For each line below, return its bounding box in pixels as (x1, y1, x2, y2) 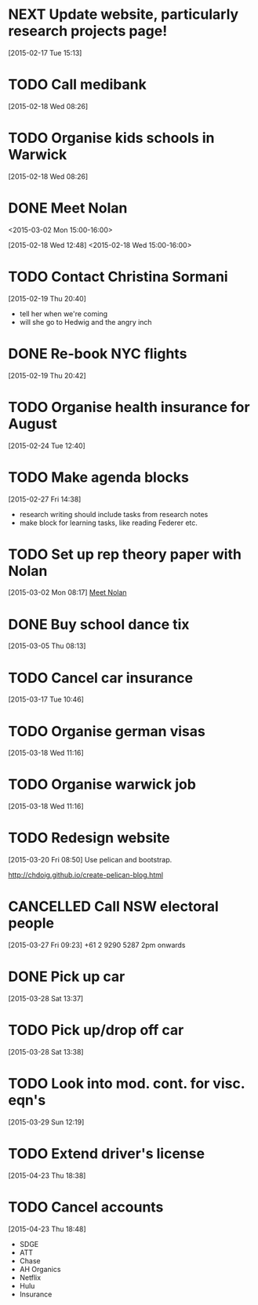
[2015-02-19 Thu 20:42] (8, 370, 86, 380)
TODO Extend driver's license (8, 1145, 205, 1163)
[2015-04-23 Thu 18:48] (8, 1224, 86, 1234)
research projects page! (8, 22, 168, 40)
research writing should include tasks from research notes (19, 509, 209, 519)
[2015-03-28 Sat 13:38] (8, 1047, 84, 1056)
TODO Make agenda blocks (8, 468, 190, 486)
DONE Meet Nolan (8, 199, 128, 217)
